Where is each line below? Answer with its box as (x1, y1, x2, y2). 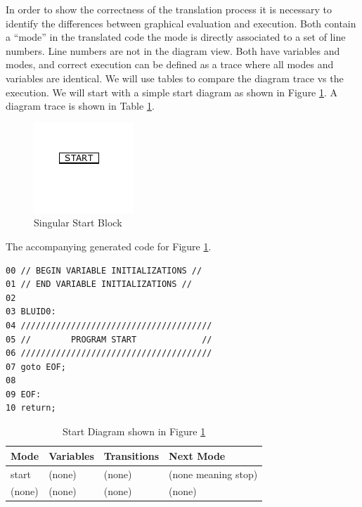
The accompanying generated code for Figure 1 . (6, 238, 212, 253)
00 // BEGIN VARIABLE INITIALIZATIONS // (6, 265, 202, 276)
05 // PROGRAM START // (6, 334, 212, 345)
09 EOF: (6, 389, 41, 399)
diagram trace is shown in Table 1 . (6, 98, 155, 113)
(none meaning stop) (169, 466, 258, 481)
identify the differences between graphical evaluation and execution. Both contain (6, 15, 356, 30)
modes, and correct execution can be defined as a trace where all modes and (6, 57, 334, 72)
